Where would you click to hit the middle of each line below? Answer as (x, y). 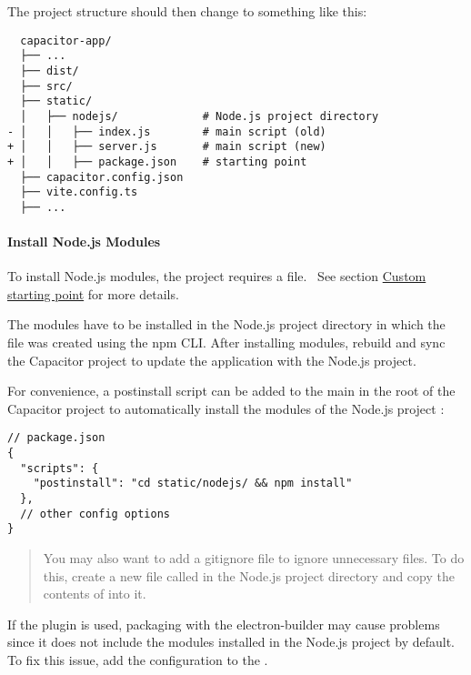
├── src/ (46, 86)
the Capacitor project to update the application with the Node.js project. (212, 360)
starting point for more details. (93, 293)
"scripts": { (60, 468)
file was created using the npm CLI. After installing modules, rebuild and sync (226, 343)
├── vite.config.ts (79, 192)
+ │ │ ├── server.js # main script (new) (167, 147)
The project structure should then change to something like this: (187, 11)
